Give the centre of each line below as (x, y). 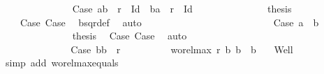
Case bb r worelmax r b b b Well (182, 49)
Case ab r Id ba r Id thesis (182, 8)
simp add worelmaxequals (62, 63)
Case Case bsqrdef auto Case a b (169, 22)
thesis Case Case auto (130, 36)
